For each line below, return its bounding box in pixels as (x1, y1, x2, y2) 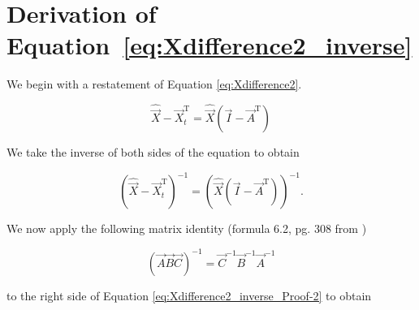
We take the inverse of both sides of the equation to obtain (6, 144, 300, 161)
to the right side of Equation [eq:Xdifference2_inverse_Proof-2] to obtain (6, 286, 372, 304)
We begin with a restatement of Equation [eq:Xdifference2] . (6, 75, 302, 93)
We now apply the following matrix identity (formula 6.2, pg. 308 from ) (6, 220, 367, 237)
